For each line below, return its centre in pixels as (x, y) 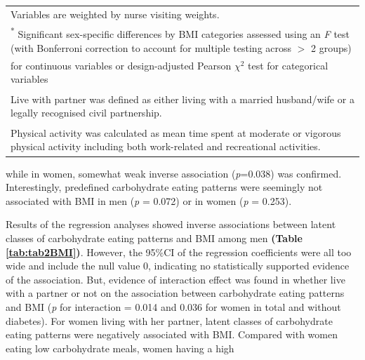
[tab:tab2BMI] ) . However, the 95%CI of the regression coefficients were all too (179, 252)
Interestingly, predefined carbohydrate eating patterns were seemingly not (164, 187)
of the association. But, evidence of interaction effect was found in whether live (175, 279)
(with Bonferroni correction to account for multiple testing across (151, 47)
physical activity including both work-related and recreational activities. (166, 146)
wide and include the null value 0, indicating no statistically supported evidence (178, 266)
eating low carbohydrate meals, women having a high (120, 348)
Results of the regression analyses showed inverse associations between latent (171, 224)
